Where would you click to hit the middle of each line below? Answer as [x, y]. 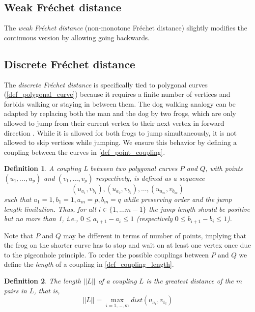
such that [18, 199]
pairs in [15, 290]
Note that [19, 235]
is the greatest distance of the [190, 280]
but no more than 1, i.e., [41, 218]
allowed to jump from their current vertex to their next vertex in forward [114, 123]
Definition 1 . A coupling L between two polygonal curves [91, 168]
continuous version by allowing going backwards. [77, 37]
